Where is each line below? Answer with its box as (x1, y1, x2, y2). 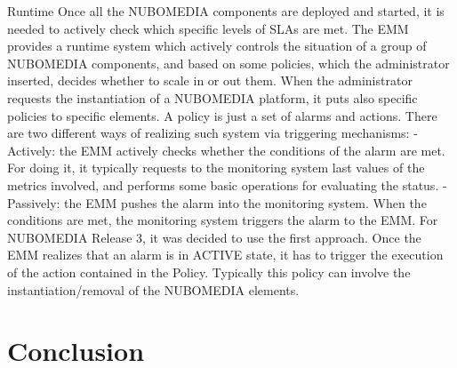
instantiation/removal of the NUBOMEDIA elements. (7, 280, 300, 299)
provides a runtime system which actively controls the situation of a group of (7, 36, 427, 55)
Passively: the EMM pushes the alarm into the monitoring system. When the (7, 193, 427, 212)
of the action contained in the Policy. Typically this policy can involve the (7, 262, 411, 281)
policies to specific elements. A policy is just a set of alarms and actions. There (7, 106, 437, 124)
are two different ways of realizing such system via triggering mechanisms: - (7, 124, 418, 142)
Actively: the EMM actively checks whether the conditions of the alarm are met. (7, 140, 445, 159)
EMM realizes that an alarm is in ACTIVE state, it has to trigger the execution (7, 245, 444, 264)
